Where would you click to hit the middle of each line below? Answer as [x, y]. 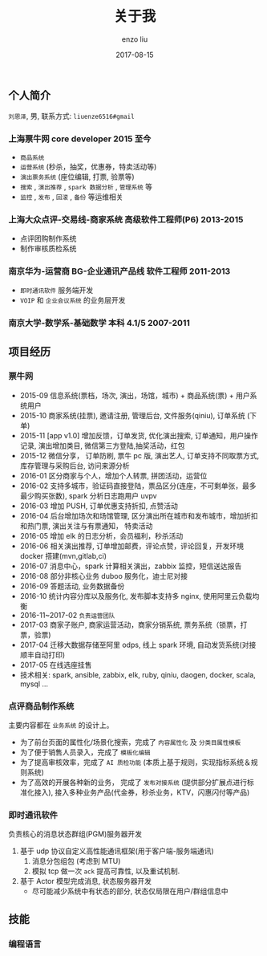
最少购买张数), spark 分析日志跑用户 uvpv [89, 495]
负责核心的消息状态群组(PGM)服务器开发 [75, 834]
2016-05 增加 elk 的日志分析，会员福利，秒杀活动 [101, 535]
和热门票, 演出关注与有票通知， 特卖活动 [86, 526]
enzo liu [135, 39]
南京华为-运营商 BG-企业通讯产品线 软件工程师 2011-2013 [119, 271]
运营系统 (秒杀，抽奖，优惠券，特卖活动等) [88, 166]
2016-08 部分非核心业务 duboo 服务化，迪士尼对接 [104, 576]
